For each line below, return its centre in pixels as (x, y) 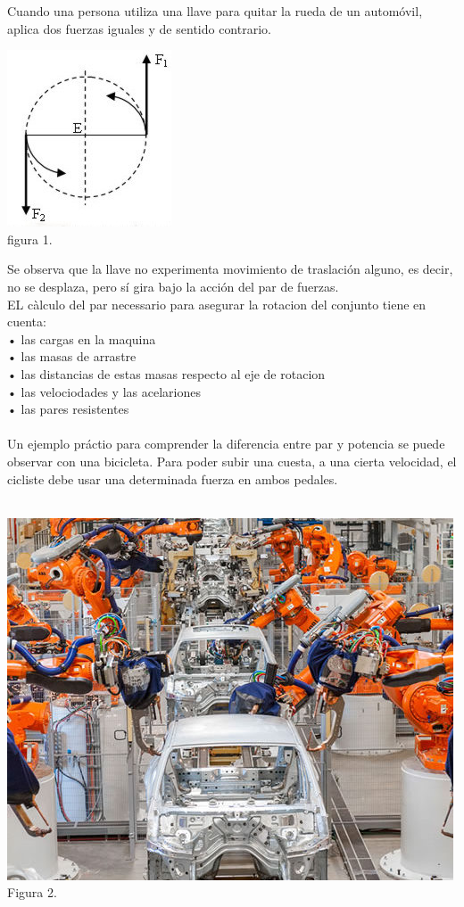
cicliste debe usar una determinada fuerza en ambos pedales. (173, 478)
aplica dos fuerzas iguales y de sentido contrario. (139, 28)
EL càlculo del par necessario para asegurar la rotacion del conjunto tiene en (217, 304)
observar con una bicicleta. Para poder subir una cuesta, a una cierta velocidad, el (232, 461)
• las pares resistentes (68, 409)
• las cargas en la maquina (82, 338)
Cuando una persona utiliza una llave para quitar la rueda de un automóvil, (215, 11)
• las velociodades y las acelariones (104, 391)
